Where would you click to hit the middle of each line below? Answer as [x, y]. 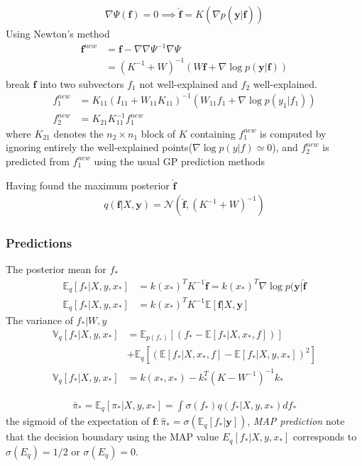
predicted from [38, 161]
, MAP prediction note [296, 421]
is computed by [293, 133]
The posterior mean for [56, 269]
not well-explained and [188, 83]
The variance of [39, 320]
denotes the [78, 133]
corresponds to [325, 437]
